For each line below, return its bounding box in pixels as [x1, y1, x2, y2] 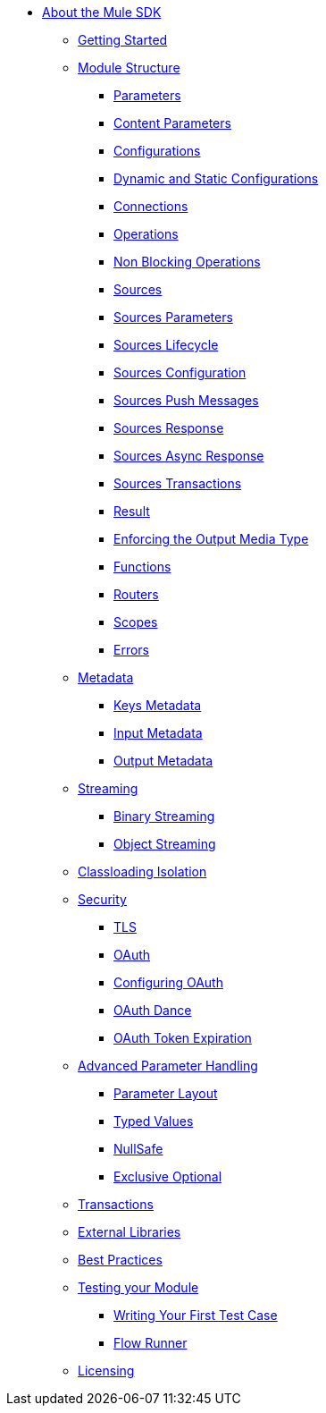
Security [78, 892, 127, 907]
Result [113, 503, 150, 519]
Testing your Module [78, 1280, 199, 1295]
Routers [113, 587, 159, 602]
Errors [113, 642, 149, 657]
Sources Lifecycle [113, 337, 219, 352]
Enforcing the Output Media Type [113, 531, 309, 546]
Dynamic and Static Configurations [113, 171, 319, 186]
